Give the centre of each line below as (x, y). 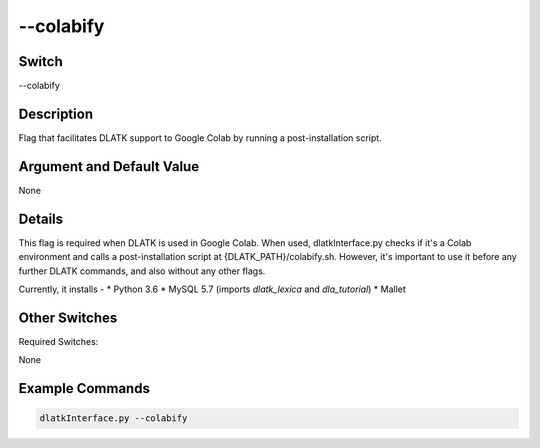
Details (41, 218)
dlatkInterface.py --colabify (113, 418)
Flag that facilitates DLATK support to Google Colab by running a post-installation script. (200, 137)
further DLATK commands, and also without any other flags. (142, 271)
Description (56, 113)
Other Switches (68, 317)
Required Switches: (58, 341)
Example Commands (84, 388)
